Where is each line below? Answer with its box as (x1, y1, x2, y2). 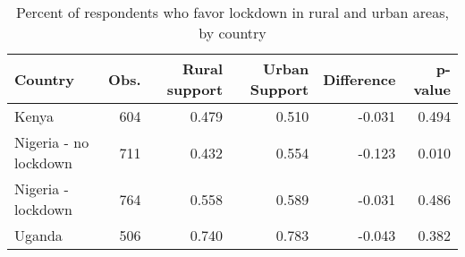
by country (199, 22, 266, 43)
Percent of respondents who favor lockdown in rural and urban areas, (16, 2, 449, 22)
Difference (323, 68, 396, 90)
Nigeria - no (14, 132, 89, 152)
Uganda (14, 225, 63, 245)
